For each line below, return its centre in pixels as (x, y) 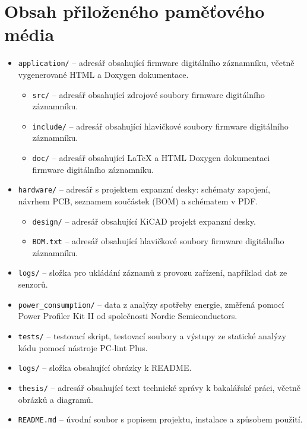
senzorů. (33, 284)
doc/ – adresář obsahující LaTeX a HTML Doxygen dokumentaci (151, 158)
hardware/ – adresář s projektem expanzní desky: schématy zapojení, (144, 189)
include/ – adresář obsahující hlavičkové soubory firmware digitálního (160, 126)
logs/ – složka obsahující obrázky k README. (105, 368)
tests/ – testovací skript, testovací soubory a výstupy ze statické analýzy (152, 335)
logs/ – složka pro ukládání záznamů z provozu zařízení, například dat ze (153, 272)
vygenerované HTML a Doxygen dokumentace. (103, 74)
